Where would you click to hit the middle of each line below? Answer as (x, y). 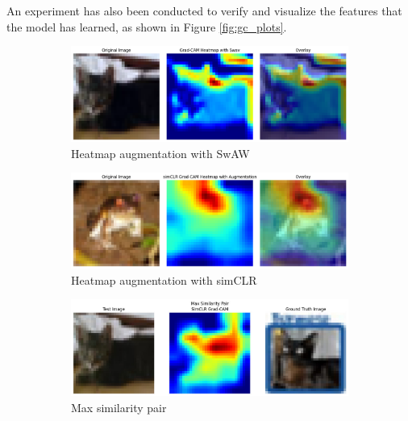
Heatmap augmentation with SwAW (160, 153)
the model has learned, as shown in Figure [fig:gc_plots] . (147, 26)
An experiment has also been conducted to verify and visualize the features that (204, 10)
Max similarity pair (119, 407)
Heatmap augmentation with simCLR (164, 279)
